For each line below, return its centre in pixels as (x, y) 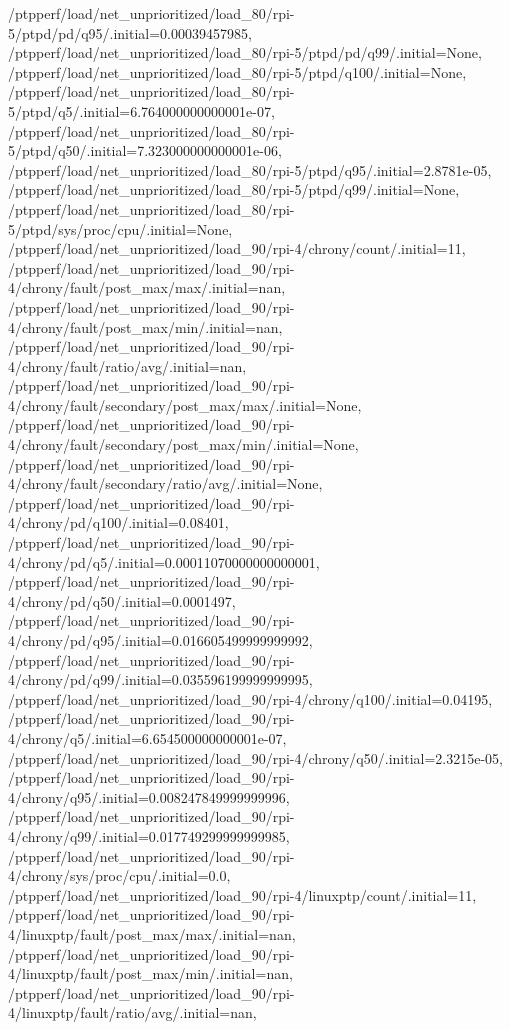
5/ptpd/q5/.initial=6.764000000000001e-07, (141, 110)
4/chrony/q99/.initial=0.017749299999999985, (149, 835)
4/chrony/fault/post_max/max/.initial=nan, (147, 287)
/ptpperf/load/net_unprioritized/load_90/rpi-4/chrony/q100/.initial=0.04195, (250, 698)
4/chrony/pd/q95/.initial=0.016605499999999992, (160, 640)
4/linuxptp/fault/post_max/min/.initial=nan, (150, 973)
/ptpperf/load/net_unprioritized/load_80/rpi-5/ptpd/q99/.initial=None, (234, 189)
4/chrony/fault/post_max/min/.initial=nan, (145, 326)
